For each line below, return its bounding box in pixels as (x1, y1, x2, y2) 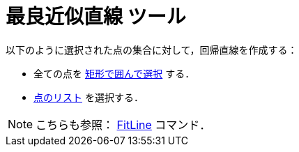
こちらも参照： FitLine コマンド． (36, 117, 211, 132)
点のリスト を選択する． (33, 91, 144, 103)
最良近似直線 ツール (6, 5, 186, 29)
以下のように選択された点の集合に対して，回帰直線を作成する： (6, 43, 298, 56)
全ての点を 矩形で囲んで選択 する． (33, 67, 195, 79)
